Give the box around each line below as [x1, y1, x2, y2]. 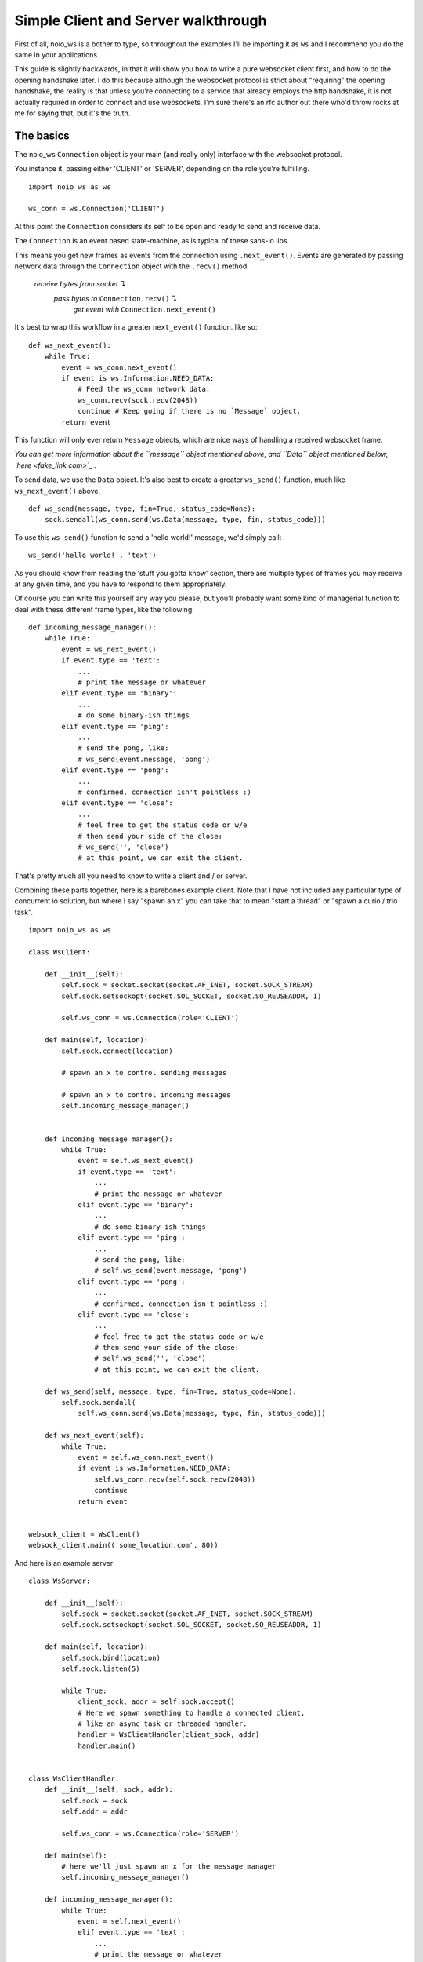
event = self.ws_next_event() [78, 1156, 194, 1165]
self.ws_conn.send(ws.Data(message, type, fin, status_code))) [78, 1409, 326, 1418]
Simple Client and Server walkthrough [14, 12, 267, 29]
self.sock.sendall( [61, 1398, 136, 1407]
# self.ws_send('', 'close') [94, 1354, 207, 1363]
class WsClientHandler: [28, 1774, 120, 1783]
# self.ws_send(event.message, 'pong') [94, 1266, 248, 1275]
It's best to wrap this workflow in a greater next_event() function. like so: [14, 323, 258, 332]
